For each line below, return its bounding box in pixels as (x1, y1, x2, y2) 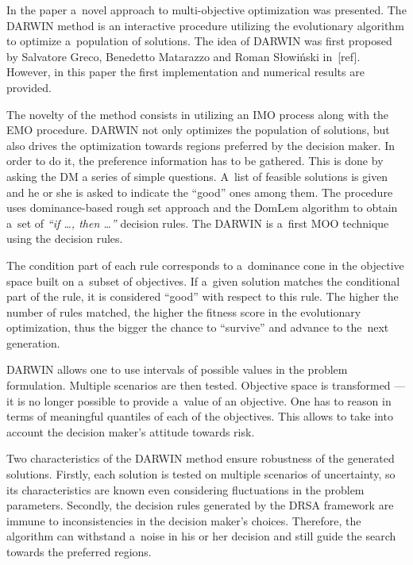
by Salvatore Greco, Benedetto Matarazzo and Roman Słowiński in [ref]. (6, 48, 361, 64)
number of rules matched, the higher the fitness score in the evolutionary (6, 303, 361, 320)
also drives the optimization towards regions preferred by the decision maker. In (6, 136, 396, 153)
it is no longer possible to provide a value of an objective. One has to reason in (6, 392, 392, 409)
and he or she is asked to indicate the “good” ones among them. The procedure (6, 183, 393, 200)
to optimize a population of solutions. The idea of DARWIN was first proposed (6, 33, 392, 49)
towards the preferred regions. (6, 544, 152, 559)
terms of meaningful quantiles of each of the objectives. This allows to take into (6, 408, 393, 425)
